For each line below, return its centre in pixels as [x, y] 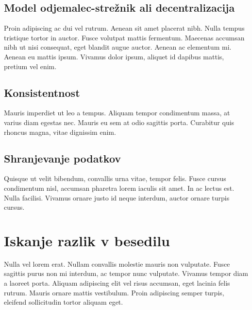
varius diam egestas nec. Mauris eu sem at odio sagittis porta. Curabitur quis [119, 122]
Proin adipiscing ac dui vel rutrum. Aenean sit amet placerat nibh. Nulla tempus [124, 28]
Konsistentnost [42, 92]
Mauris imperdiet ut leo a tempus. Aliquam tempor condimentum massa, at [117, 113]
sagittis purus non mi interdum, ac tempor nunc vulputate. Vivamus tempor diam [126, 273]
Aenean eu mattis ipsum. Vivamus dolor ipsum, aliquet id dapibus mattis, [114, 56]
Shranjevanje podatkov [63, 158]
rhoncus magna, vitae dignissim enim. [60, 132]
